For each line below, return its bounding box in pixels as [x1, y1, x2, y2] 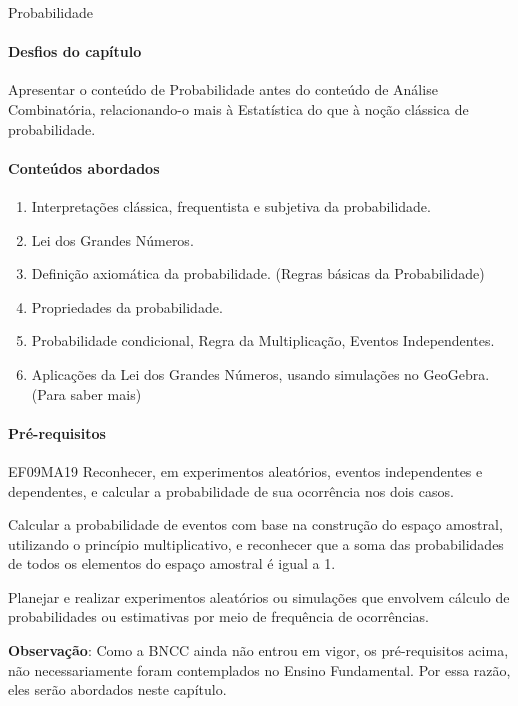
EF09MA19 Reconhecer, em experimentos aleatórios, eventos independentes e [8, 460, 483, 481]
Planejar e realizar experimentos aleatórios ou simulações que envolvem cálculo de [8, 586, 510, 607]
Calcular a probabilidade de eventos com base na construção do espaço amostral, [8, 514, 503, 535]
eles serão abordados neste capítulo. [8, 679, 227, 700]
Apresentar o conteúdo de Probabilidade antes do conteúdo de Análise [8, 79, 438, 100]
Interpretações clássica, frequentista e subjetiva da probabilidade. [31, 195, 431, 216]
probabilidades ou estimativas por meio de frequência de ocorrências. [8, 606, 429, 627]
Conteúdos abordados [8, 157, 160, 178]
